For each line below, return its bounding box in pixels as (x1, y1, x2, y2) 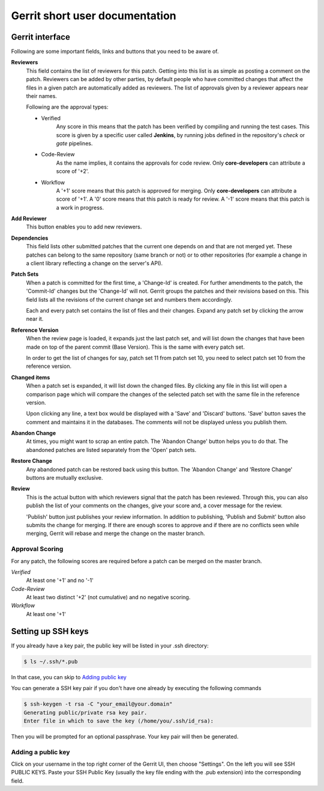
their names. (26, 93, 57, 100)
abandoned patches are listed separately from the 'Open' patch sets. (26, 446, 197, 453)
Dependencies (11, 234, 49, 242)
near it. (26, 316, 44, 323)
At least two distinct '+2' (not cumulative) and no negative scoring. (26, 594, 191, 601)
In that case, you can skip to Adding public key (11, 673, 127, 680)
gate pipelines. (56, 139, 93, 147)
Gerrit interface (11, 32, 70, 42)
